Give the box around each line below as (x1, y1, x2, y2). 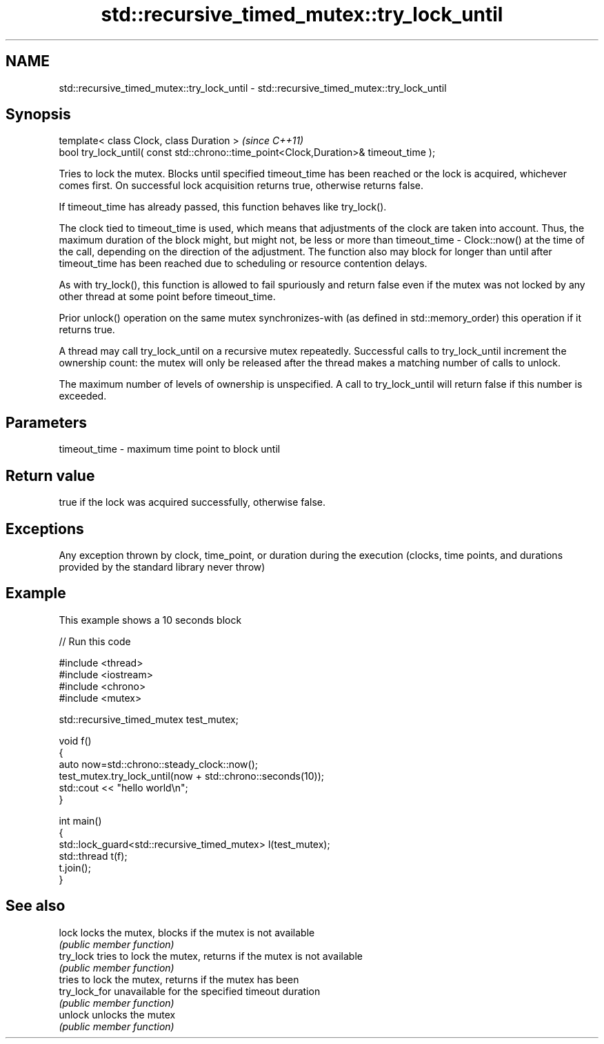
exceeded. (59, 390, 107, 402)
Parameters (6, 413, 87, 431)
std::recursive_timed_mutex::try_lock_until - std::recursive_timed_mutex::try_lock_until (59, 81, 447, 94)
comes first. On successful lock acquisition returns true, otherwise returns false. (59, 179, 423, 192)
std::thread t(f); (59, 849, 128, 862)
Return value (6, 466, 95, 484)
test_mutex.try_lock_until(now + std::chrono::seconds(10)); (59, 769, 325, 782)
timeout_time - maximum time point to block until (59, 443, 281, 455)
